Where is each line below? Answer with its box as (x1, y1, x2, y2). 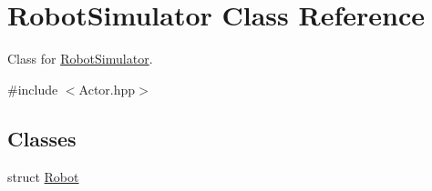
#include (7, 79, 58, 98)
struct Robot (7, 166, 79, 186)
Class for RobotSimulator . (7, 49, 153, 68)
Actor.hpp (78, 79, 136, 98)
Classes (7, 124, 77, 152)
